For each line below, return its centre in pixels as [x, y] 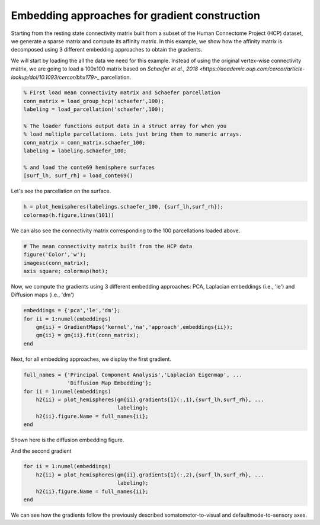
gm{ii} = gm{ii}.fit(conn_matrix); [87, 335]
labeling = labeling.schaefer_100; [75, 151]
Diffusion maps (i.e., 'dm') [42, 295]
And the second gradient [41, 451]
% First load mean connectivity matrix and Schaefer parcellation [122, 93]
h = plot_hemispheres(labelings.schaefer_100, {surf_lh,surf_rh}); [124, 207]
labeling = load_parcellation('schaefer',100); [94, 109]
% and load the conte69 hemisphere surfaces [89, 167]
